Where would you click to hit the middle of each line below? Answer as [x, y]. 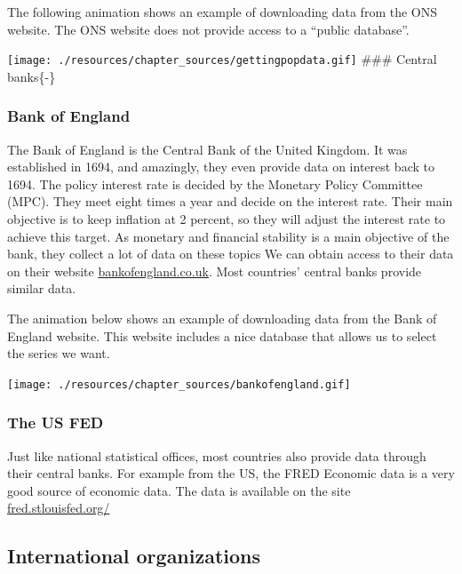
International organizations [134, 556]
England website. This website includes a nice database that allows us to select [222, 335]
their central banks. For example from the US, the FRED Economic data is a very [231, 473]
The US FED [56, 423]
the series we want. [59, 353]
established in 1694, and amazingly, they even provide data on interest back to [221, 167]
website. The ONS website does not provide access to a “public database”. [208, 29]
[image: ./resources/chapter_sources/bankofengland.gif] [179, 384]
